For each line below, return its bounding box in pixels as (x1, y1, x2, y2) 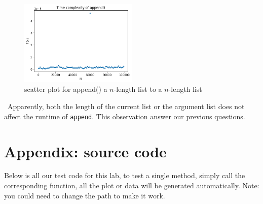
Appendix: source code (4, 141, 167, 161)
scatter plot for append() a (24, 84, 107, 94)
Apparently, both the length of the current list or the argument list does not (7, 101, 245, 112)
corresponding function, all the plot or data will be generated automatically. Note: (4, 180, 259, 191)
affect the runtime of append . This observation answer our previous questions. (4, 111, 245, 121)
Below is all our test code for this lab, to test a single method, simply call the (4, 170, 245, 181)
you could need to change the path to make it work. (4, 190, 165, 200)
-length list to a (114, 84, 162, 94)
